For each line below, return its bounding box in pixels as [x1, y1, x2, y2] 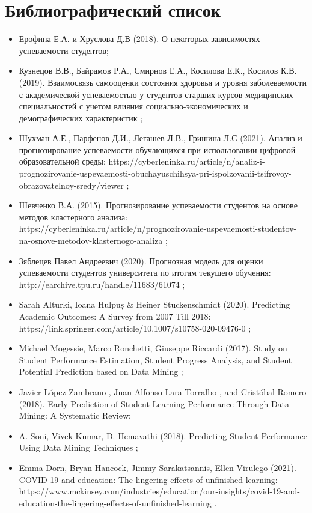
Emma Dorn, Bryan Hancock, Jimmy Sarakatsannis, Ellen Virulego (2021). [19, 461, 296, 473]
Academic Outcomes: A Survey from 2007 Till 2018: [19, 310, 211, 322]
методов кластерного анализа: [19, 210, 128, 223]
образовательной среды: [19, 155, 106, 168]
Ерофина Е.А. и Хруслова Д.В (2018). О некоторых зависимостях [19, 32, 260, 45]
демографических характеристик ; [19, 111, 143, 124]
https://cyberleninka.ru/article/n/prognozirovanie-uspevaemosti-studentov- [19, 222, 297, 235]
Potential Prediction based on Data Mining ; [19, 365, 183, 378]
